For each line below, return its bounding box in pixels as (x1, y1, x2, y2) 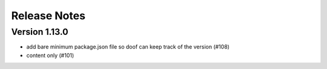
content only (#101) (26, 52, 74, 59)
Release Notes (11, 9, 86, 22)
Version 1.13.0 (11, 26, 69, 37)
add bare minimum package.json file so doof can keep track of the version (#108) (26, 43, 230, 50)
